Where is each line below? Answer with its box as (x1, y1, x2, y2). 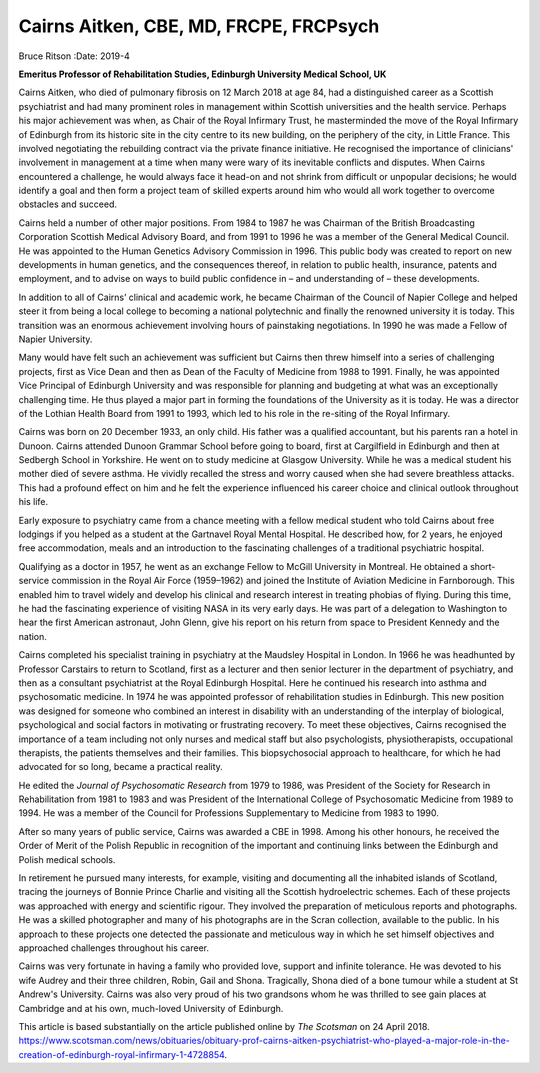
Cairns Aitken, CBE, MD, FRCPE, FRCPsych (18, 15, 380, 37)
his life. (18, 496, 49, 508)
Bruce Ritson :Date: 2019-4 (18, 50, 130, 62)
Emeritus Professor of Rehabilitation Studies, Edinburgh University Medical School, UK (18, 68, 387, 80)
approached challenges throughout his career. (18, 941, 210, 954)
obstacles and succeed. (18, 198, 117, 210)
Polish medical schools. (18, 853, 116, 865)
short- (470, 560, 496, 572)
